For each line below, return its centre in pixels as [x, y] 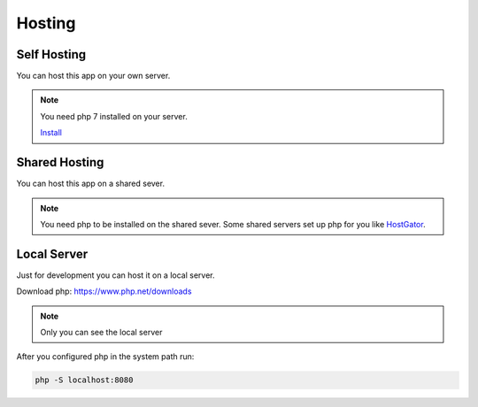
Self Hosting [51, 54]
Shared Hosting [60, 162]
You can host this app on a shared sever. [91, 184]
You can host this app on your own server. [93, 76]
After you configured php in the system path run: [105, 357]
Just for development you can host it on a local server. [116, 275]
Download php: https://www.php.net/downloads [104, 291]
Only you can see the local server [101, 332]
